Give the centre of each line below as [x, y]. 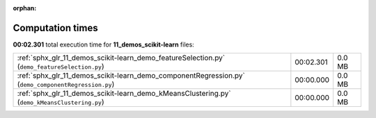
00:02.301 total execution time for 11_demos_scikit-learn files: [103, 44]
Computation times [55, 28]
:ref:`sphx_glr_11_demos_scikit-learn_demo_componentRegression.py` [131, 76]
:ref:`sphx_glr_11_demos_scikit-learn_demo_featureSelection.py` [121, 58]
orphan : [25, 8]
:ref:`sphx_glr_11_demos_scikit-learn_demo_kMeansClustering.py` [124, 94]
